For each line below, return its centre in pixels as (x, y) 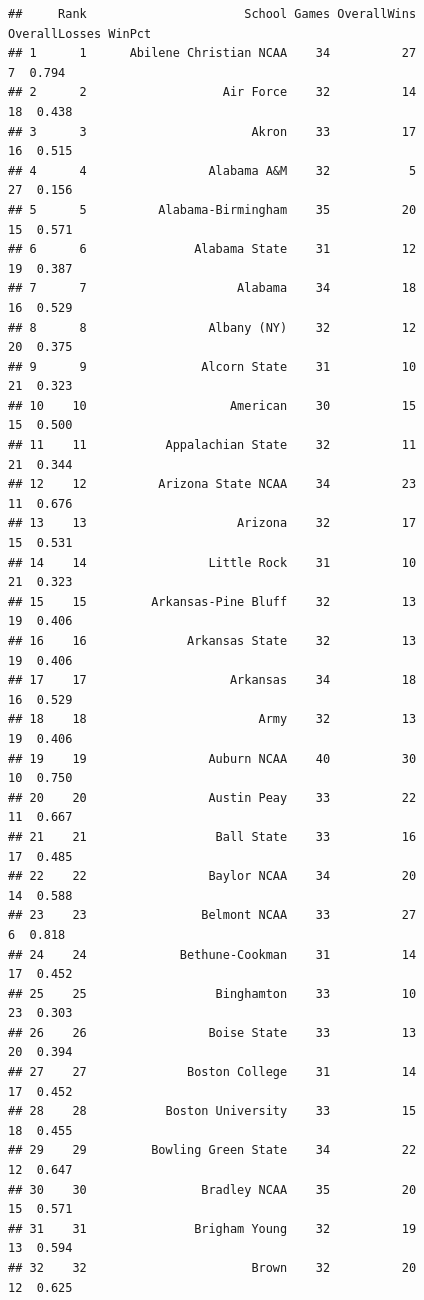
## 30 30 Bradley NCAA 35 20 (212, 1189)
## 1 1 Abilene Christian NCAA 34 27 (212, 53)
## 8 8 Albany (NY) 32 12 (212, 327)
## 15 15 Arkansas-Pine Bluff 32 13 (212, 601)
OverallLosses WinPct (80, 33)
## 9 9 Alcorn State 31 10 (212, 366)
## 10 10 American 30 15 (212, 405)
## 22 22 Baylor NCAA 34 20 (212, 876)
